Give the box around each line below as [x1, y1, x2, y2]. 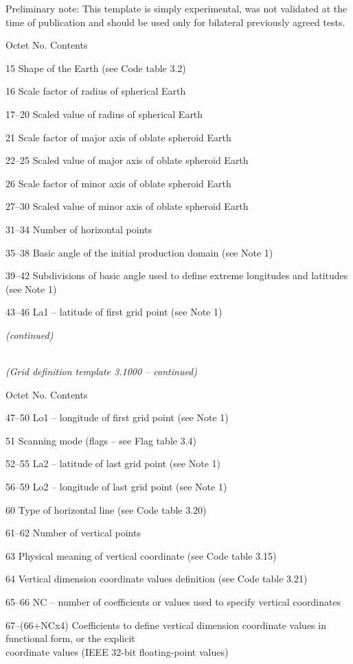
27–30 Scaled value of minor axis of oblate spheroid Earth [5, 199, 249, 213]
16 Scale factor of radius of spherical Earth [5, 84, 186, 98]
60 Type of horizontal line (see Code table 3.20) [5, 502, 207, 517]
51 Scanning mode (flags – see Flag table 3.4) [5, 433, 196, 447]
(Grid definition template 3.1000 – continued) [5, 364, 198, 379]
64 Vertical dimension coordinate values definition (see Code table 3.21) [5, 571, 308, 586]
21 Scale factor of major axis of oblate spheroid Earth [5, 130, 231, 144]
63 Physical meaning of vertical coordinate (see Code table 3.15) [5, 548, 277, 562]
